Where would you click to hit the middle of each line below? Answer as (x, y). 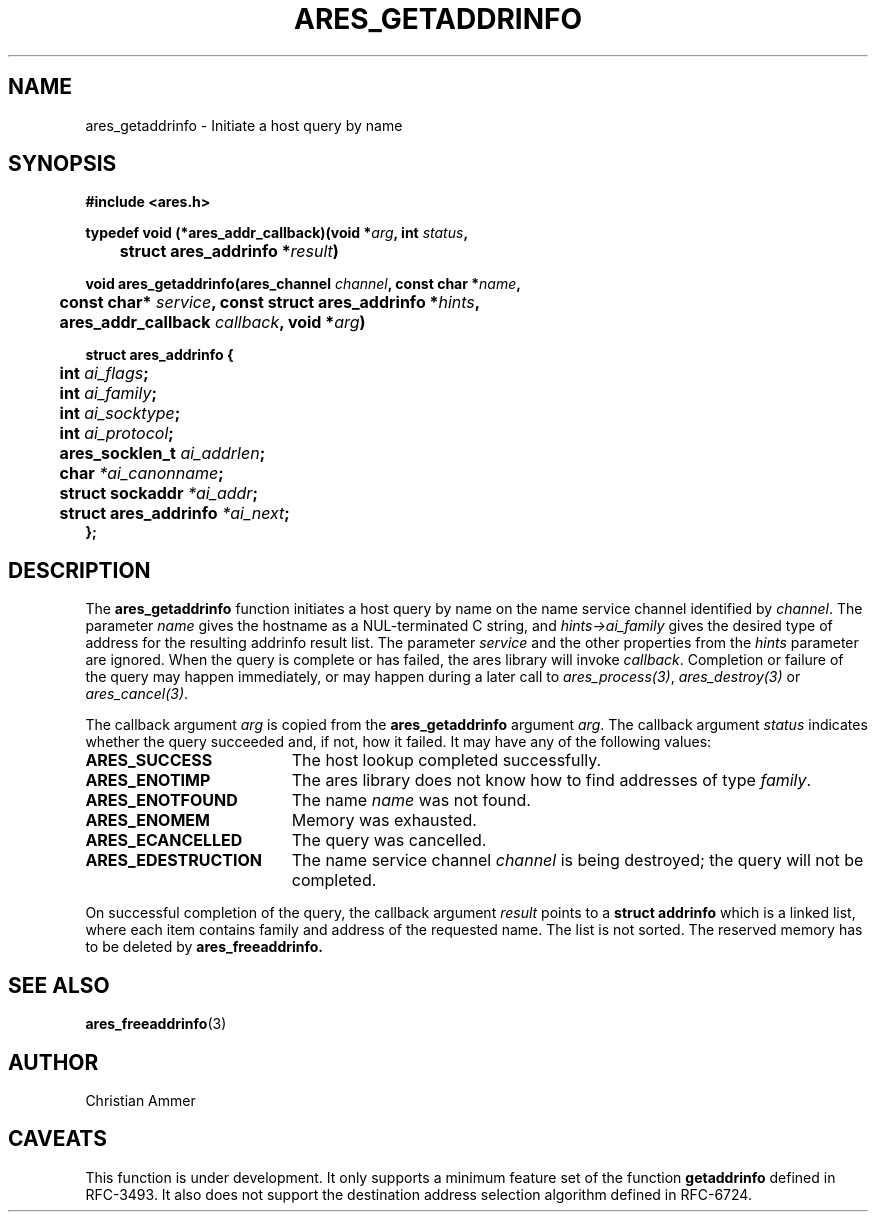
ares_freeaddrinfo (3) (156, 1024)
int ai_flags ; (104, 373)
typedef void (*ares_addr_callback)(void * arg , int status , (277, 233)
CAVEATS (57, 1139)
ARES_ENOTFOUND (161, 800)
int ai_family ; (108, 393)
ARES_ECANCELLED (164, 840)
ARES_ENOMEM (147, 820)
